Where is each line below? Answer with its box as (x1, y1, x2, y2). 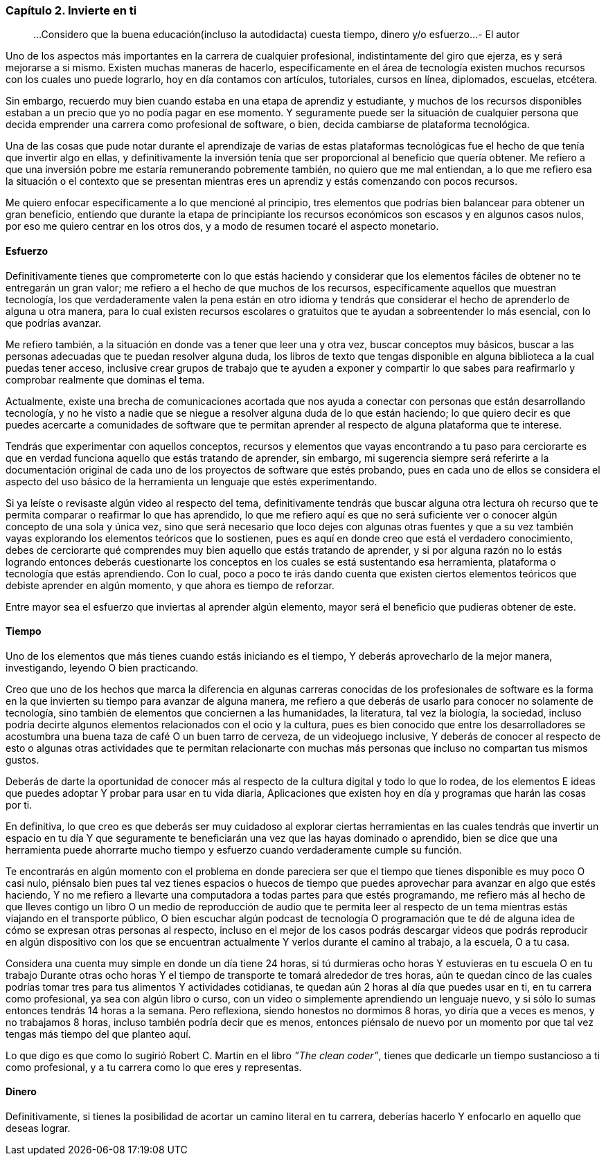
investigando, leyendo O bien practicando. (6, 661, 199, 674)
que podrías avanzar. (6, 316, 102, 329)
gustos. (6, 753, 39, 766)
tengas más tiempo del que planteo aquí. (6, 1027, 191, 1040)
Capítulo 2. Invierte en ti (6, 3, 137, 17)
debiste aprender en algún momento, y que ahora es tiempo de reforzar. (6, 579, 335, 591)
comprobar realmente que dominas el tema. (6, 373, 205, 386)
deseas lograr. (6, 1122, 71, 1135)
